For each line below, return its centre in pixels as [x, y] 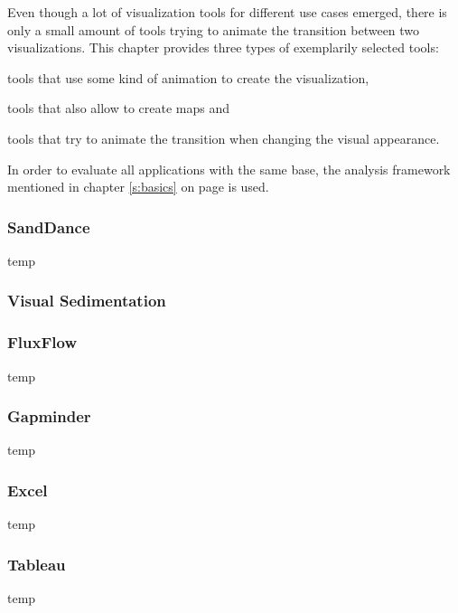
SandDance [49, 226]
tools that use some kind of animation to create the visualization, [188, 77]
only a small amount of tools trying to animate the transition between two [214, 29]
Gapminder [49, 416]
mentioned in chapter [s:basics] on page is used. [138, 187]
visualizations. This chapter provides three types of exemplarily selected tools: [223, 47]
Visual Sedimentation [87, 301]
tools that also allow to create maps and [119, 108]
